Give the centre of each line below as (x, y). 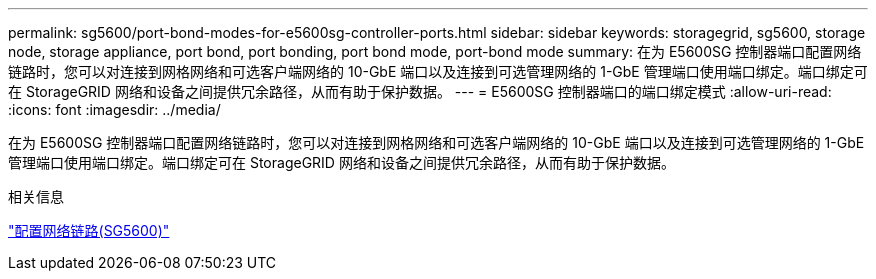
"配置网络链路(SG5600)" (89, 230)
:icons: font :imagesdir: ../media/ (114, 109)
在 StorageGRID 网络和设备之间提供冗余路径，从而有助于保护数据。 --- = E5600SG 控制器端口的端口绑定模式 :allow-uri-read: (420, 91)
